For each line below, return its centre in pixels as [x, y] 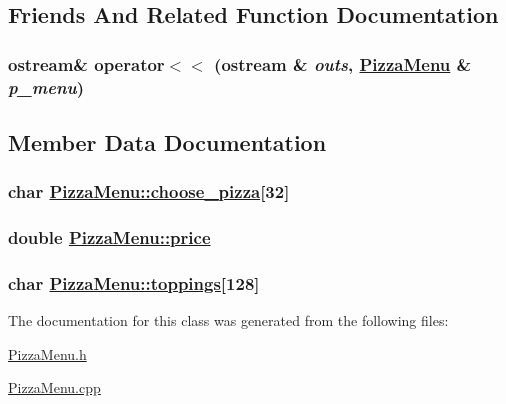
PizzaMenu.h [47, 353]
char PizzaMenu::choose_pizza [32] [149, 191]
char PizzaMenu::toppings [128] [134, 282]
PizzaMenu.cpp [54, 387]
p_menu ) [46, 86]
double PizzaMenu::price [109, 237]
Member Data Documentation [167, 141]
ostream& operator [86, 63]
